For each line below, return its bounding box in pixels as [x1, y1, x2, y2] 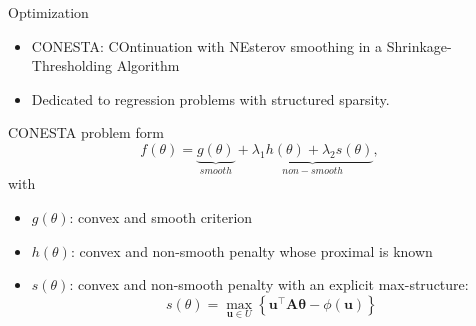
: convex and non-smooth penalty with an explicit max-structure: [69, 274, 469, 295]
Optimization [8, 2, 89, 22]
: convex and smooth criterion [69, 207, 253, 227]
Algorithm [116, 55, 180, 76]
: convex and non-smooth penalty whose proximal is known [70, 240, 433, 261]
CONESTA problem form [8, 122, 164, 143]
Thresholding [31, 55, 113, 76]
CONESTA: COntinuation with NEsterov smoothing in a [31, 35, 383, 56]
